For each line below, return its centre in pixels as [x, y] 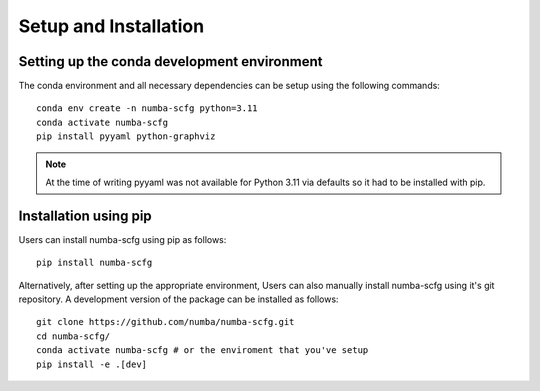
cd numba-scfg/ [73, 336]
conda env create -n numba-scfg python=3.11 [147, 108]
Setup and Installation [111, 26]
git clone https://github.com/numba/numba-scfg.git [165, 322]
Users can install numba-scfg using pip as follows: [122, 239]
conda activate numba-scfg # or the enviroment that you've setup [202, 350]
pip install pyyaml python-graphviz [126, 136]
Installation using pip [85, 215]
